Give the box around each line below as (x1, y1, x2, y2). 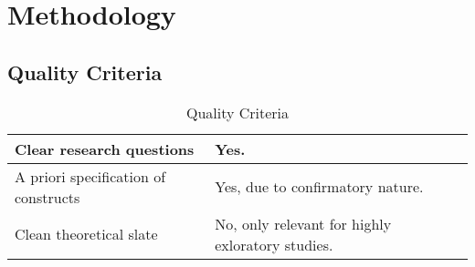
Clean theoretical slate (15, 223, 158, 245)
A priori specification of (15, 165, 166, 187)
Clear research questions (15, 138, 195, 159)
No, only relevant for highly (215, 212, 392, 234)
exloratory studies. (215, 233, 333, 255)
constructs (15, 186, 80, 208)
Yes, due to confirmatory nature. (215, 176, 424, 198)
